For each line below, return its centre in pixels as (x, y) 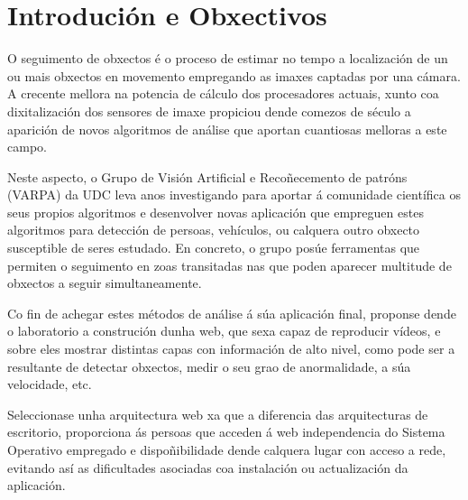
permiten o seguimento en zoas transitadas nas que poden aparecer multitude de (229, 265)
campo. (27, 147)
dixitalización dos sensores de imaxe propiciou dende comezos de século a (209, 111)
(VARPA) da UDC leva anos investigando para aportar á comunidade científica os (234, 194)
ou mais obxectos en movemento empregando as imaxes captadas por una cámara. (234, 75)
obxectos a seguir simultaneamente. (105, 283)
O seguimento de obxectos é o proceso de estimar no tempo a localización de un (228, 58)
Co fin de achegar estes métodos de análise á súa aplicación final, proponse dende (232, 313)
